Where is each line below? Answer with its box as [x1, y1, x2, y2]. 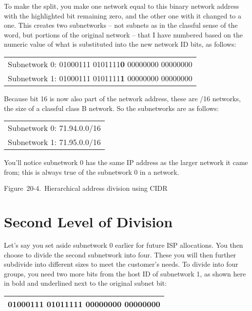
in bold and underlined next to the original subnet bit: [4, 278, 167, 288]
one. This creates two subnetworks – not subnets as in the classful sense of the [4, 20, 238, 30]
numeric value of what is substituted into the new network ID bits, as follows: [4, 39, 236, 49]
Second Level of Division [4, 212, 173, 232]
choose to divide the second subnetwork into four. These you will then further [4, 249, 236, 259]
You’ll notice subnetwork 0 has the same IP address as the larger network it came [4, 157, 248, 167]
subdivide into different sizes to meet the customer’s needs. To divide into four [4, 259, 238, 269]
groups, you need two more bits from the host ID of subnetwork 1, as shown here [4, 268, 246, 278]
